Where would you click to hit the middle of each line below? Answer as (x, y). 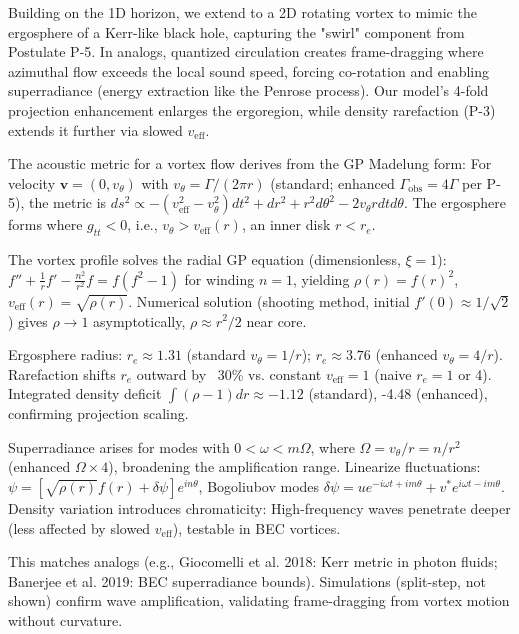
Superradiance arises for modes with (119, 446)
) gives (28, 320)
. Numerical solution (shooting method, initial (269, 300)
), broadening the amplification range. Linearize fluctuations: (294, 466)
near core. (276, 320)
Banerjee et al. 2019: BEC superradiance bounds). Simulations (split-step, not (247, 580)
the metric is (67, 202)
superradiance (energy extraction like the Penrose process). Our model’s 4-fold (248, 90)
